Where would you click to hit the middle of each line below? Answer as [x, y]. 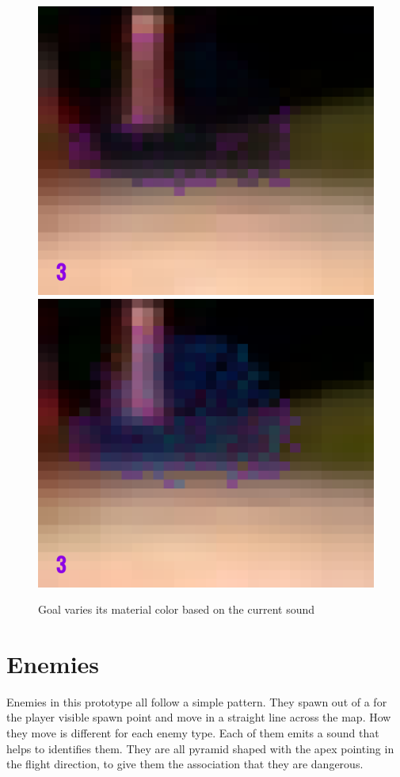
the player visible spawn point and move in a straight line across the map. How [199, 717]
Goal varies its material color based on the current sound [177, 609]
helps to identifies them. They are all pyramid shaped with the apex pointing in [200, 748]
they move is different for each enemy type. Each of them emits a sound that [193, 733]
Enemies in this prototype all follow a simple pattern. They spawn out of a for [197, 701]
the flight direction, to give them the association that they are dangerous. [185, 764]
